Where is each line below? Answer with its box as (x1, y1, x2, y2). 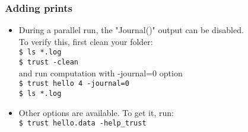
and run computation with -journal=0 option (18, 66, 183, 79)
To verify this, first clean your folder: (18, 35, 153, 47)
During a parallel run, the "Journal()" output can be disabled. (18, 24, 244, 36)
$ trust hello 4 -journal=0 (18, 79, 129, 88)
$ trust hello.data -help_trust (18, 119, 147, 128)
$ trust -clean (18, 58, 79, 67)
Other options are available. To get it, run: (18, 106, 174, 118)
